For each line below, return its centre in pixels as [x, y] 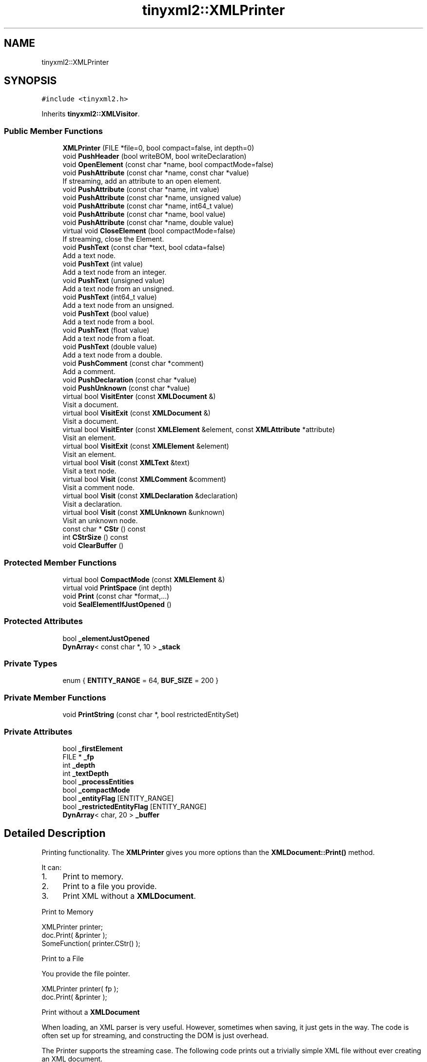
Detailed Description [55, 834]
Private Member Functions [55, 697]
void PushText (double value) [110, 347]
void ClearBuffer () [93, 546]
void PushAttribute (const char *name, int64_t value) [148, 206]
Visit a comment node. [98, 488]
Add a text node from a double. [113, 355]
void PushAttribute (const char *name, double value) [148, 223]
